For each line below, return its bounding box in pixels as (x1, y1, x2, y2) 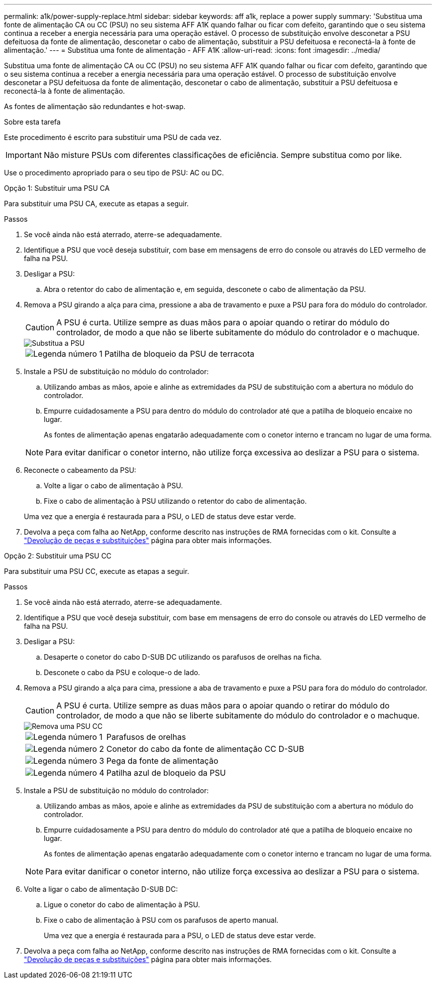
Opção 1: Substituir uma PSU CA (4, 184, 110, 192)
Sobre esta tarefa (4, 118, 61, 126)
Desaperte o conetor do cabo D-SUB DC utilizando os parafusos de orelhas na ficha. (44, 653, 322, 661)
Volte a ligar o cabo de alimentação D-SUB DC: (24, 885, 178, 893)
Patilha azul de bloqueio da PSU (106, 768, 226, 778)
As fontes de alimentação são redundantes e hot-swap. (4, 102, 186, 111)
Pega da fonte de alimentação (106, 756, 218, 766)
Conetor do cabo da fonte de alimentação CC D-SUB (106, 744, 304, 754)
